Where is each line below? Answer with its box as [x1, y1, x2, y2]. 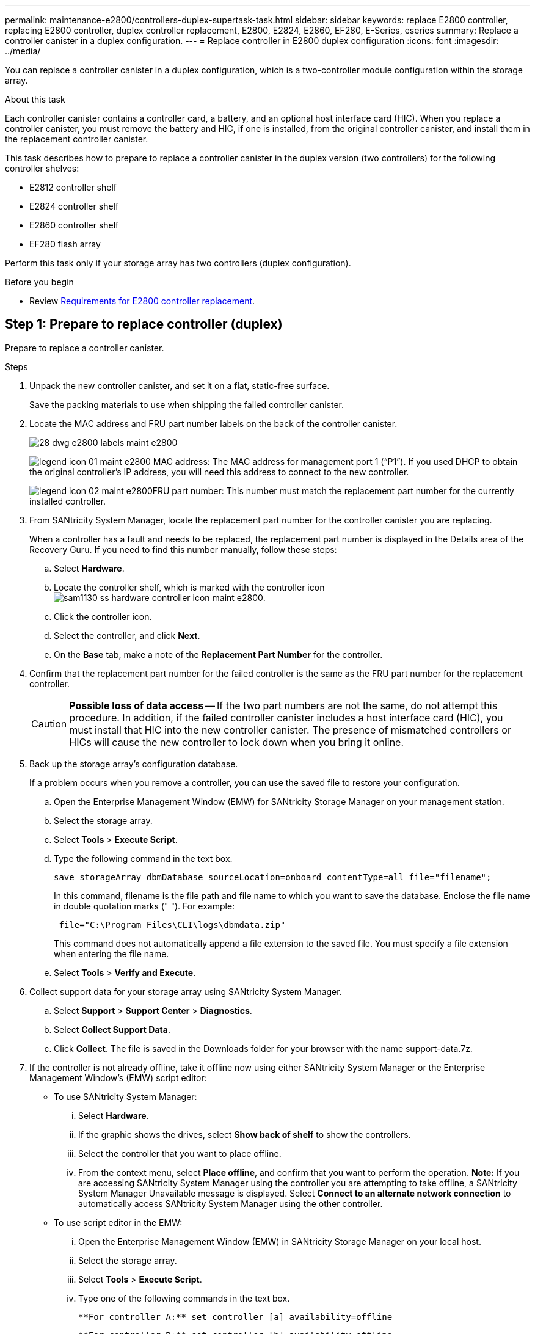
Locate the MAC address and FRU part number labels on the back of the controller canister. [29, 418, 398, 429]
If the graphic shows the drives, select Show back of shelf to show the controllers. [78, 1129, 411, 1140]
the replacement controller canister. [5, 134, 148, 144]
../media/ [5, 46, 41, 56]
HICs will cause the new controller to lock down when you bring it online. [69, 735, 404, 748]
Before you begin [5, 277, 74, 287]
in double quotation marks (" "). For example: [54, 900, 235, 911]
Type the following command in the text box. [54, 853, 233, 864]
